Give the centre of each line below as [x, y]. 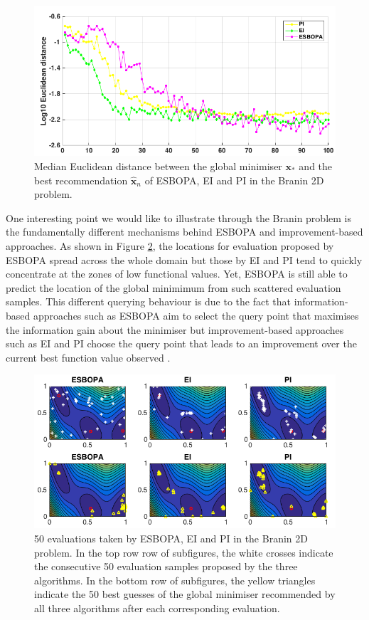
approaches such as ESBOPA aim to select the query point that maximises [196, 315]
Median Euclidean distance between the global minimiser [158, 166]
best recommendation [81, 180]
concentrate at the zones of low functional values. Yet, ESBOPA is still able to [177, 274]
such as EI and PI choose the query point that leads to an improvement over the [181, 343]
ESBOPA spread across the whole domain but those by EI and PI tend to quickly [184, 259]
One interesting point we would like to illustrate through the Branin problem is [178, 217]
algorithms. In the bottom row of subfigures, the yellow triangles [175, 580]
